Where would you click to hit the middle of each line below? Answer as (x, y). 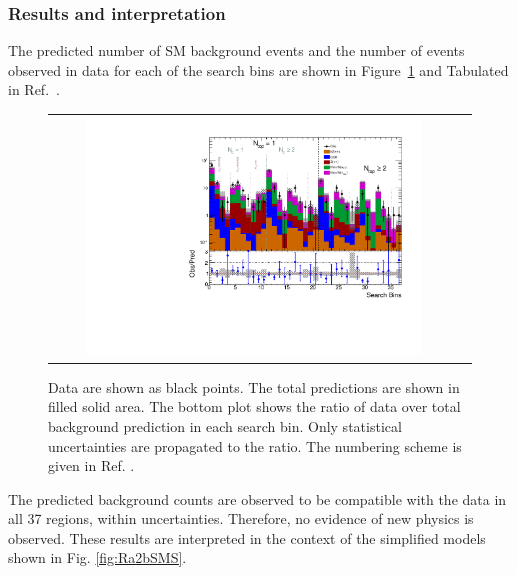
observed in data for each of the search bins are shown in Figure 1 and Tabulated (258, 69)
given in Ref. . (91, 465)
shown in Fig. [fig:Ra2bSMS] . (97, 557)
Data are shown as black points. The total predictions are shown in (254, 386)
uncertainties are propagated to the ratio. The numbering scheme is (255, 445)
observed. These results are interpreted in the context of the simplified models (247, 537)
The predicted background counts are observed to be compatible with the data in (257, 498)
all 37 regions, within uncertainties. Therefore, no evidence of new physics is (241, 518)
